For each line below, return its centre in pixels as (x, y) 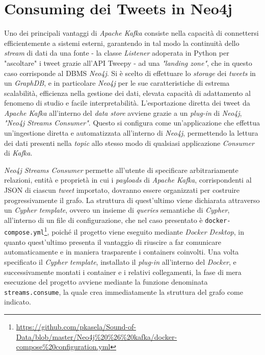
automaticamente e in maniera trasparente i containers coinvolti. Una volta (122, 252)
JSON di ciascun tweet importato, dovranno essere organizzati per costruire (122, 190)
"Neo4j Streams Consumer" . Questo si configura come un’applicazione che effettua (132, 123)
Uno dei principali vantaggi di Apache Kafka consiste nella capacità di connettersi (131, 33)
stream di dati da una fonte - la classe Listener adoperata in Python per (117, 53)
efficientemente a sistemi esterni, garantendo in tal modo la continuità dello (122, 43)
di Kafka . (18, 153)
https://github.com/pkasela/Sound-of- (76, 326)
